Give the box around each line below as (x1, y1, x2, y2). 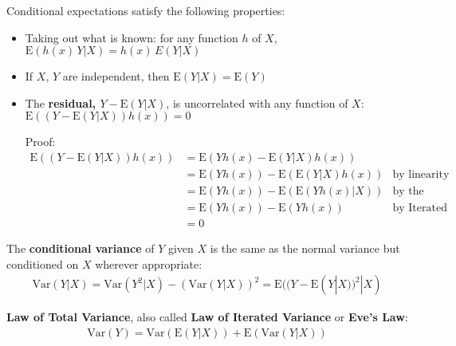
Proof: (25, 133, 56, 150)
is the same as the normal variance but (210, 240, 400, 257)
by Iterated (392, 202, 447, 214)
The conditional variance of (6, 240, 155, 257)
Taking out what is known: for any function (25, 29, 238, 45)
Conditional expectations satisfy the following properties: (6, 2, 285, 18)
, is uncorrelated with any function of (166, 94, 348, 111)
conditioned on (6, 255, 79, 272)
